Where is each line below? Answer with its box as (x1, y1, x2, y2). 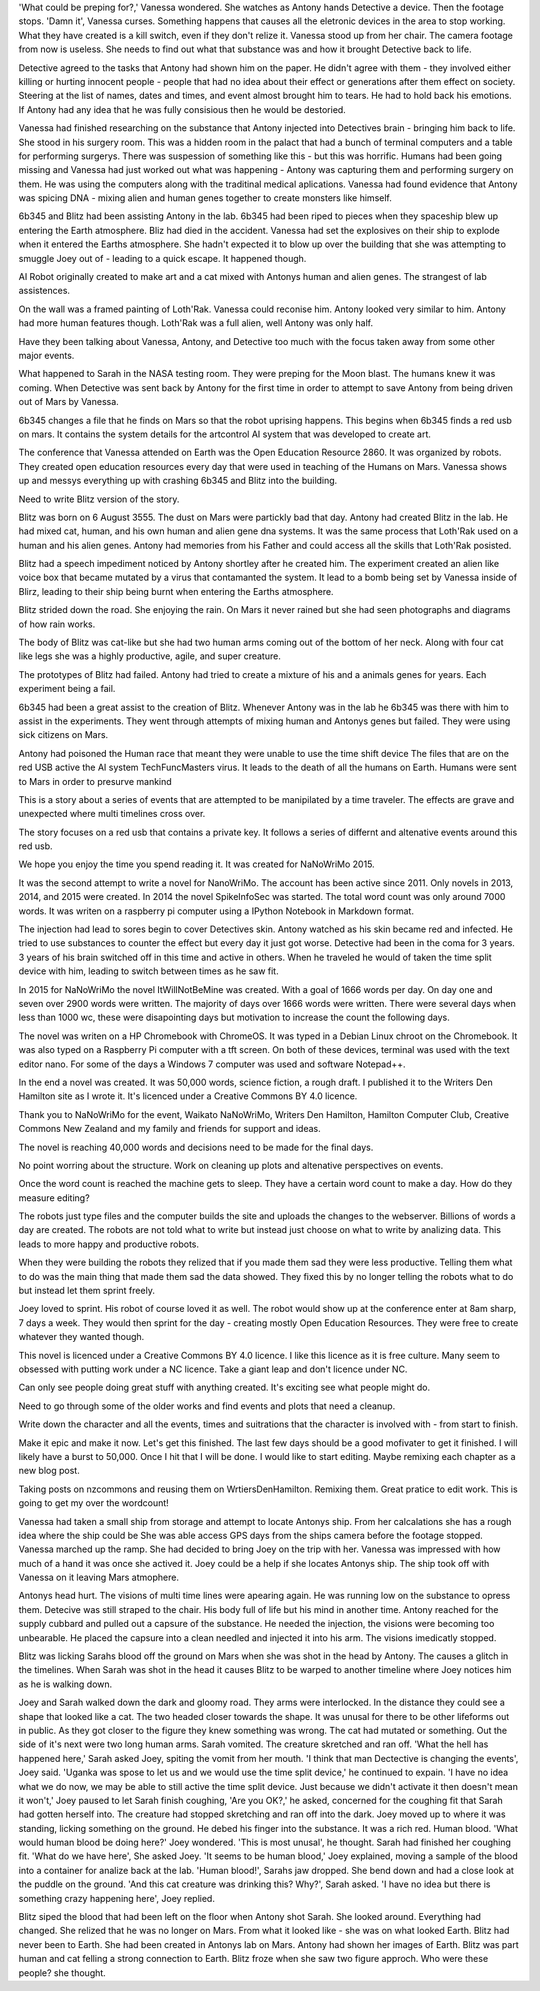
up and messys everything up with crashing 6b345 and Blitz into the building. (18, 475, 338, 487)
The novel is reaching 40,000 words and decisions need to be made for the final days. (18, 1141, 374, 1153)
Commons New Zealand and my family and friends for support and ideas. (18, 1123, 321, 1135)
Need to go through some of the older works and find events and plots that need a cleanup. (18, 1400, 396, 1412)
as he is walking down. (18, 1678, 113, 1690)
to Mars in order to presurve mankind (18, 775, 172, 787)
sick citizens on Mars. (18, 729, 109, 741)
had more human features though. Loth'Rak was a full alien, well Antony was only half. (18, 317, 374, 329)
